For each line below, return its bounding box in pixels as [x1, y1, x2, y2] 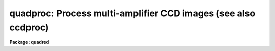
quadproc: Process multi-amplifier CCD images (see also [9, 8, 256, 19]
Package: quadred [9, 39, 49, 45]
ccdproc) [9, 22, 49, 33]
